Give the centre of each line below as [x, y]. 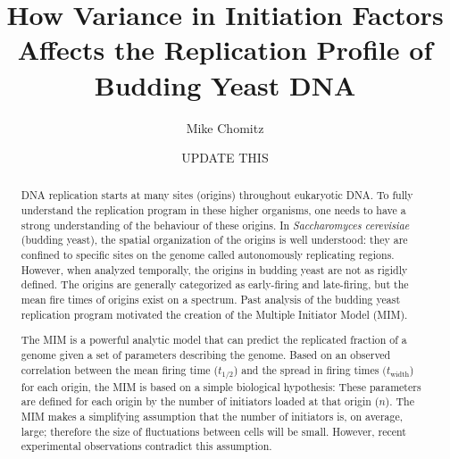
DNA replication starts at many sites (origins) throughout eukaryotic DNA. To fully [217, 195]
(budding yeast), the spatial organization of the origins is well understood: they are [214, 240]
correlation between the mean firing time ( [120, 369]
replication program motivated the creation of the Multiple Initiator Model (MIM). [214, 314]
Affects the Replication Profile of [225, 50]
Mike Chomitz [225, 127]
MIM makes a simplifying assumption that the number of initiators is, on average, [212, 416]
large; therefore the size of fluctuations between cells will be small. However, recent [213, 431]
